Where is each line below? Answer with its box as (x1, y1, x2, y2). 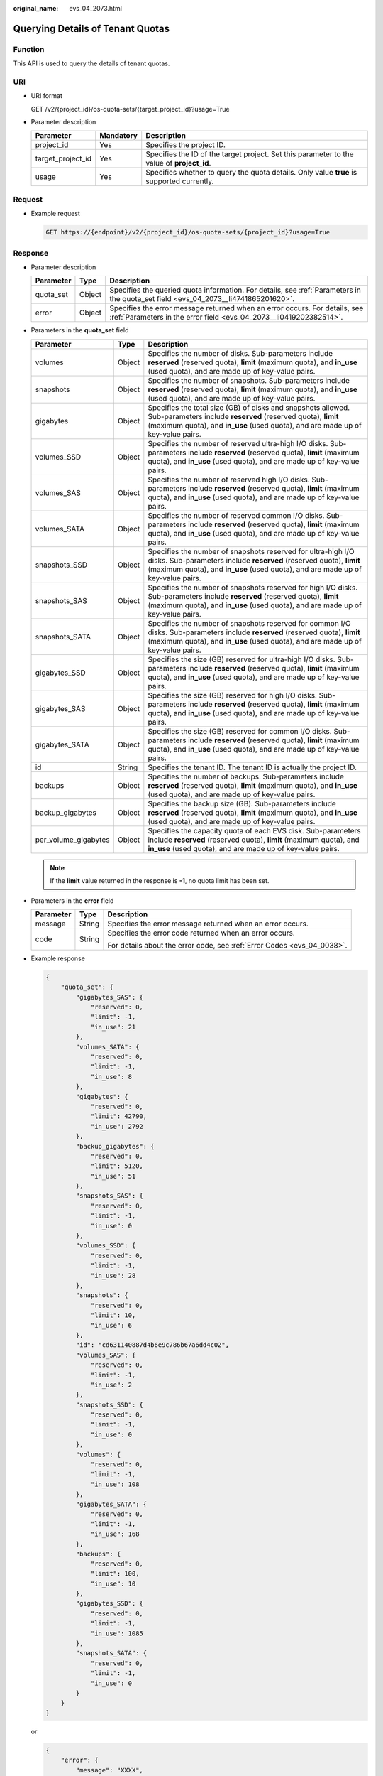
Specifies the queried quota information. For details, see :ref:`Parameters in (109, 285, 361, 295)
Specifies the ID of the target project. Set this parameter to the (145, 149, 354, 159)
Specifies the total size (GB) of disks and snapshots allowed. (148, 402, 350, 412)
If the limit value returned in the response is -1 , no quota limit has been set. (50, 877, 270, 885)
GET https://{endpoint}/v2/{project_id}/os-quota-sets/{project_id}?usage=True (45, 228, 331, 237)
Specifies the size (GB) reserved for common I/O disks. (148, 726, 333, 736)
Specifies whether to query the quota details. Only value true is (145, 168, 357, 178)
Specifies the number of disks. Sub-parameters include (148, 348, 333, 358)
